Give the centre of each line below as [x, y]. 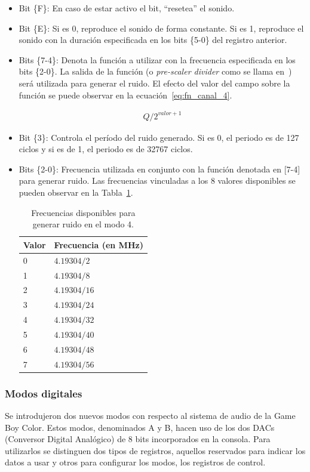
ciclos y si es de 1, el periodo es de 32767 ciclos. [106, 149]
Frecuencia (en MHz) [99, 244]
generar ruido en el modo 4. [83, 224]
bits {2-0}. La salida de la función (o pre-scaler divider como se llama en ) [155, 71]
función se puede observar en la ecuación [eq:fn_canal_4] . [125, 95]
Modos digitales [44, 393]
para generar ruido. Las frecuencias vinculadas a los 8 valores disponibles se [157, 181]
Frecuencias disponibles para [83, 212]
